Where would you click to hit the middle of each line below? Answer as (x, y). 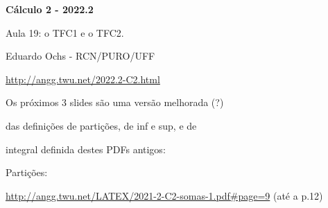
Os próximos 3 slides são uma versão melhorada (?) (115, 102)
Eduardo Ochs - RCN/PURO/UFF (80, 56)
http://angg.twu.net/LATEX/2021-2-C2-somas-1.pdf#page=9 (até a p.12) (164, 195)
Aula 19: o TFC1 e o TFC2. (65, 32)
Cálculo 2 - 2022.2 (50, 9)
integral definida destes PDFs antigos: (86, 149)
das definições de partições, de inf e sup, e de (101, 125)
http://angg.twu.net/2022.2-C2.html (83, 79)
